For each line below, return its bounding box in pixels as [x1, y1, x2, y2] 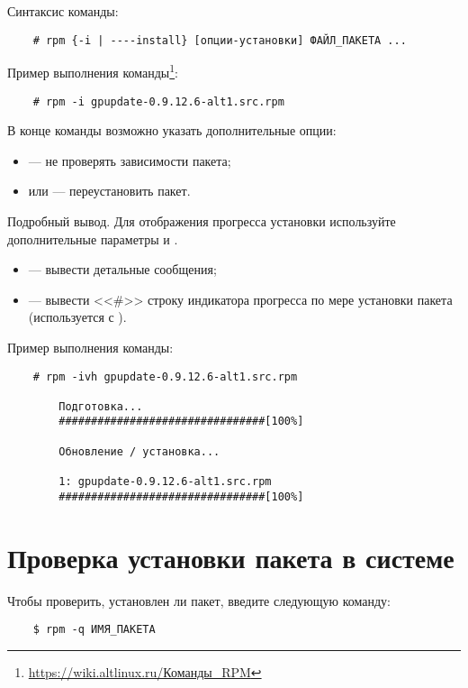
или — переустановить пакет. [28, 181, 191, 200]
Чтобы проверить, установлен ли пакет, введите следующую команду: [7, 591, 391, 610]
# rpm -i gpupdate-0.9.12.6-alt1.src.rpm [32, 95, 284, 108]
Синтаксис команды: [7, 2, 119, 20]
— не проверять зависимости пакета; [28, 151, 231, 170]
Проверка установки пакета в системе [7, 538, 454, 575]
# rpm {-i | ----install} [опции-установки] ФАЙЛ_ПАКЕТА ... [32, 33, 407, 47]
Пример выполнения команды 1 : [7, 60, 179, 81]
